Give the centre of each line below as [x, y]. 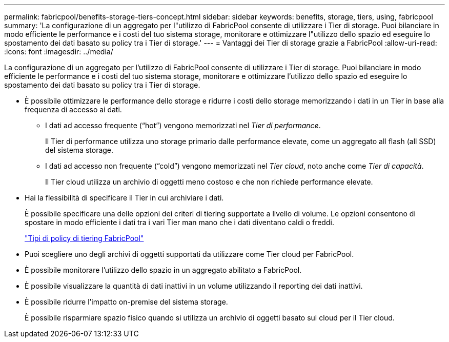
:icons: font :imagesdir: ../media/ [59, 52]
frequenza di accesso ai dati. [73, 109]
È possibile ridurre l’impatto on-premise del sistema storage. [126, 302]
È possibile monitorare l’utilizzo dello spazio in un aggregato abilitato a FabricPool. [163, 270]
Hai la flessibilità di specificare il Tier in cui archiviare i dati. [124, 198]
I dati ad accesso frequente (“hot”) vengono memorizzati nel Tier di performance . [183, 125]
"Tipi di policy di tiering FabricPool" [84, 238]
